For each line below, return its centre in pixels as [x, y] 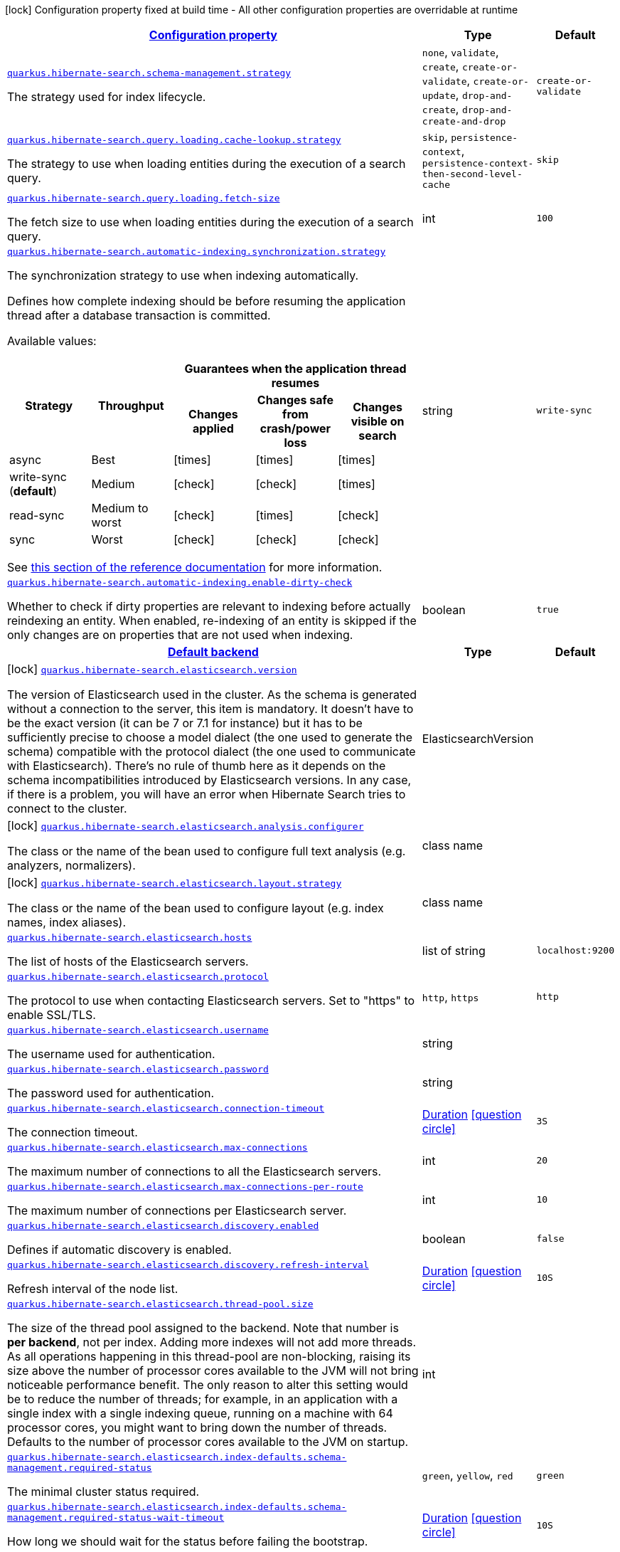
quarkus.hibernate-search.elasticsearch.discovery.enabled [163, 1226]
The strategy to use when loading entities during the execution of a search [207, 164]
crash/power [295, 428]
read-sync [37, 515]
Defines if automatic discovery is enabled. [119, 1250]
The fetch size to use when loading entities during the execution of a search [210, 222]
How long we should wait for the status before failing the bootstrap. [188, 1541]
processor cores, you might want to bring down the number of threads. [197, 1427]
